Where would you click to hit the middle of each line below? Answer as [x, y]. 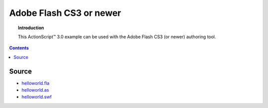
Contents [19, 48]
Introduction [31, 28]
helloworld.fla [35, 83]
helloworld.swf [37, 97]
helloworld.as [35, 90]
